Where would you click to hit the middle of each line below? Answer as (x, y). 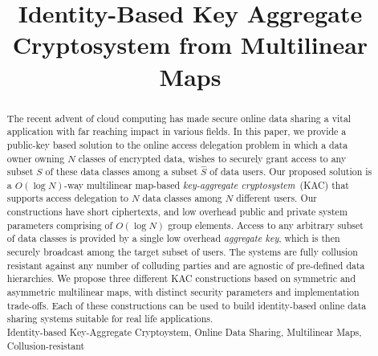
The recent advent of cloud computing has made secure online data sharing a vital (179, 118)
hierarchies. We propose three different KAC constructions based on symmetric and (181, 278)
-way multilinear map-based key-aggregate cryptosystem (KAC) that (206, 184)
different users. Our (276, 198)
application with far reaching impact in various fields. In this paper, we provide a (177, 131)
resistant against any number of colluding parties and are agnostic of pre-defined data (186, 265)
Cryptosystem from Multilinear (190, 45)
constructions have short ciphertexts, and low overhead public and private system (177, 212)
